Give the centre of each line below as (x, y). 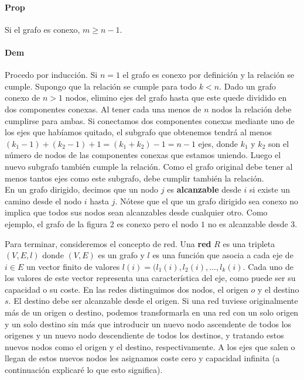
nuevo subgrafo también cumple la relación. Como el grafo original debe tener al (149, 166)
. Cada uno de (268, 266)
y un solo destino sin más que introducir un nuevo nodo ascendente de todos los (148, 323)
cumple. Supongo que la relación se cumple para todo (101, 86)
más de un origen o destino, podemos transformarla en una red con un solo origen (152, 312)
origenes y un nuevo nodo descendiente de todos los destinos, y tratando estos (144, 335)
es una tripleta (249, 243)
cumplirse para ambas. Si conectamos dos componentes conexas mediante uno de (150, 120)
